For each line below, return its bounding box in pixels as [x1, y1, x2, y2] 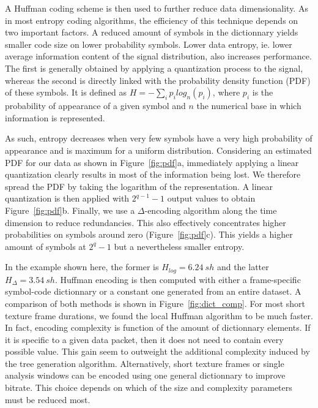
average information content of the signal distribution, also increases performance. [5, 50, 312, 62]
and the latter [216, 260, 269, 273]
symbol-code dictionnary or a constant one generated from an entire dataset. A [5, 285, 301, 298]
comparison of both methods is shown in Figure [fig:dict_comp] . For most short [5, 297, 306, 309]
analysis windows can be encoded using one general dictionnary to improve [5, 369, 286, 382]
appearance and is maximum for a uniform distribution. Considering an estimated [5, 143, 312, 156]
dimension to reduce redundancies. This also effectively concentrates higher [5, 216, 286, 229]
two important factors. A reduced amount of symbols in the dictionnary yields [5, 26, 298, 39]
